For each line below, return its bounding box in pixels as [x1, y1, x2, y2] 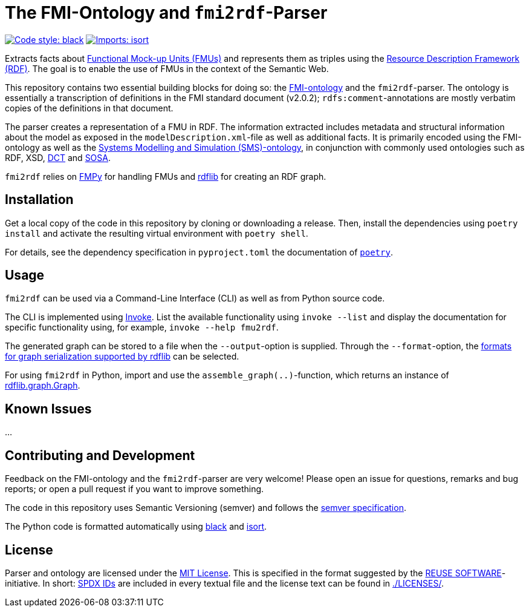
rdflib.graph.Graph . [5, 380, 80, 391]
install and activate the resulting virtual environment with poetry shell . [5, 228, 308, 239]
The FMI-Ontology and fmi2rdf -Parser [5, 2, 328, 23]
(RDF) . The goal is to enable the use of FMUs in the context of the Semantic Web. [5, 63, 329, 74]
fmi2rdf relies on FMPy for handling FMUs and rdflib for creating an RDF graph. [5, 171, 326, 182]
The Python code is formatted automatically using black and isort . [5, 521, 267, 532]
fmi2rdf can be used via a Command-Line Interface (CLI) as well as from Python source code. [5, 293, 385, 304]
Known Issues [5, 401, 92, 416]
